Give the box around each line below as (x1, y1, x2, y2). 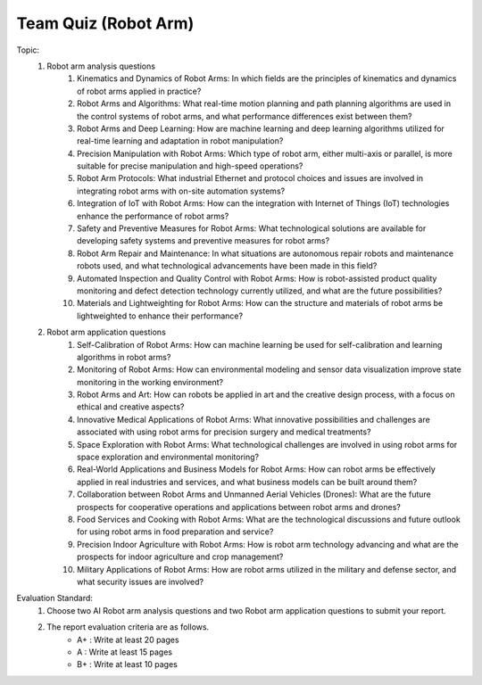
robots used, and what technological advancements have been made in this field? (77, 260, 378, 271)
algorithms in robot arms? (77, 351, 171, 362)
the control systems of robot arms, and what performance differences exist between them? (77, 111, 412, 121)
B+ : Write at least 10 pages (77, 659, 178, 670)
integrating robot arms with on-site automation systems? (77, 186, 286, 196)
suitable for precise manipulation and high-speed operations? (77, 161, 303, 171)
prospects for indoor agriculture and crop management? (77, 551, 284, 562)
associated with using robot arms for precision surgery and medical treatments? (77, 426, 371, 437)
